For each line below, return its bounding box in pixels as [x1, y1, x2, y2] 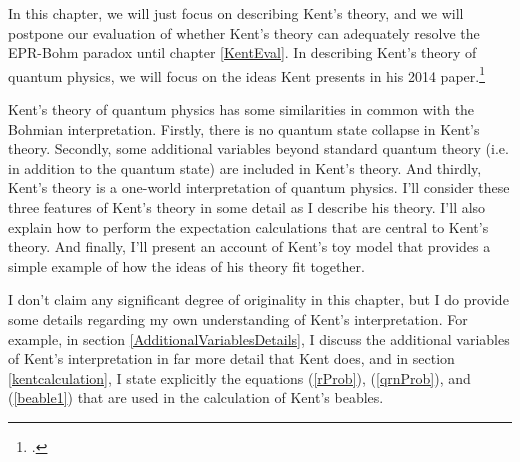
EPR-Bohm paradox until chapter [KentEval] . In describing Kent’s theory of [8, 42, 477, 63]
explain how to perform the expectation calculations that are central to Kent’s [8, 216, 489, 237]
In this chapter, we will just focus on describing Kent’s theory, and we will [8, 3, 464, 23]
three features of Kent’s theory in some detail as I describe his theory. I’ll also [8, 197, 486, 217]
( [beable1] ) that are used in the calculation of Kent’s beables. [8, 387, 384, 408]
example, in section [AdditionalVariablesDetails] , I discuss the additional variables [8, 328, 510, 349]
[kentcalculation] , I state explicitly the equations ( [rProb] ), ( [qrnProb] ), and [8, 367, 471, 388]
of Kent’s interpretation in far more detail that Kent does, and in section [8, 348, 455, 369]
